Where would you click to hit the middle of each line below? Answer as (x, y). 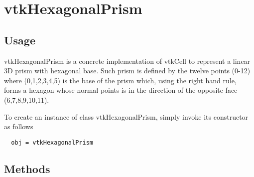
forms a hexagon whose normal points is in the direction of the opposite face (121, 90)
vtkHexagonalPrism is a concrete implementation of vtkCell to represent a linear (127, 61)
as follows (19, 126)
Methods (27, 168)
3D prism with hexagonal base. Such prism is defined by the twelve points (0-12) (127, 71)
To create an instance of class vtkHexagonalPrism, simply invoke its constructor (126, 116)
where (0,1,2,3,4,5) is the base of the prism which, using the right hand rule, (120, 80)
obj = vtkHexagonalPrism (52, 142)
